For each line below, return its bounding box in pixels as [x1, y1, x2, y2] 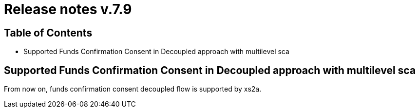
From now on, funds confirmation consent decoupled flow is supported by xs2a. [4, 85, 262, 93]
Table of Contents [4, 26, 93, 39]
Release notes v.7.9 [4, 1, 132, 18]
